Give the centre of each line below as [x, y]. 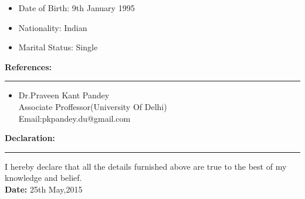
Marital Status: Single [58, 47]
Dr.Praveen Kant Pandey [64, 95]
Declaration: [30, 138]
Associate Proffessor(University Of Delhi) [93, 106]
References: [28, 66]
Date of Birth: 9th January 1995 [77, 8]
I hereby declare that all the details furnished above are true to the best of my [146, 166]
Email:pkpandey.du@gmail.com [74, 118]
